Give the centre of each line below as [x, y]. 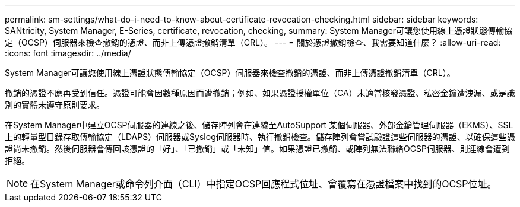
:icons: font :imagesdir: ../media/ [68, 53]
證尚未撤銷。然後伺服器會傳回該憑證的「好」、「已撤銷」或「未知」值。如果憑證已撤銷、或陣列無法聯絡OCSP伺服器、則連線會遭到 [257, 149]
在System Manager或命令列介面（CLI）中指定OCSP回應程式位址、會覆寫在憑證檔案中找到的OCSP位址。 [264, 184]
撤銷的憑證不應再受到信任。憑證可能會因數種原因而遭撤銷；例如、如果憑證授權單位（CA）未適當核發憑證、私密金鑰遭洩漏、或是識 [260, 93]
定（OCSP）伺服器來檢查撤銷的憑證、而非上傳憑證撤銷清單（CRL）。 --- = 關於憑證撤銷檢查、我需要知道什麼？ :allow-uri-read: [253, 42]
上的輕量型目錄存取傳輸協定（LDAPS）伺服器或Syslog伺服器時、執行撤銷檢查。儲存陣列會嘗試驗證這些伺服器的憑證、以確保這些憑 [260, 137]
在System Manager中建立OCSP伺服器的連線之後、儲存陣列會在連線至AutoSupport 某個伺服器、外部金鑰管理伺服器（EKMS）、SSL [259, 125]
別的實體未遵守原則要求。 [55, 105]
